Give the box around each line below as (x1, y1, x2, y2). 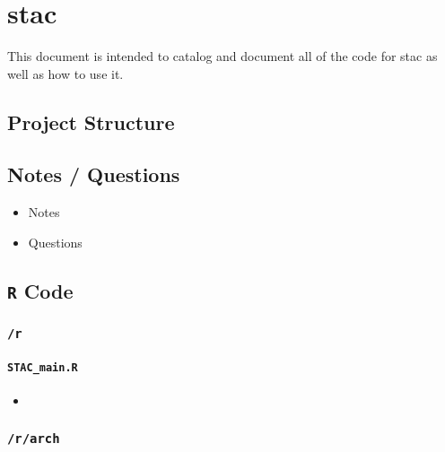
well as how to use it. (7, 64, 124, 83)
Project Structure (7, 108, 175, 135)
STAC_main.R (7, 361, 78, 374)
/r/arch (7, 430, 60, 446)
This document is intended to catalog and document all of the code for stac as (7, 47, 438, 65)
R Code (7, 276, 74, 304)
